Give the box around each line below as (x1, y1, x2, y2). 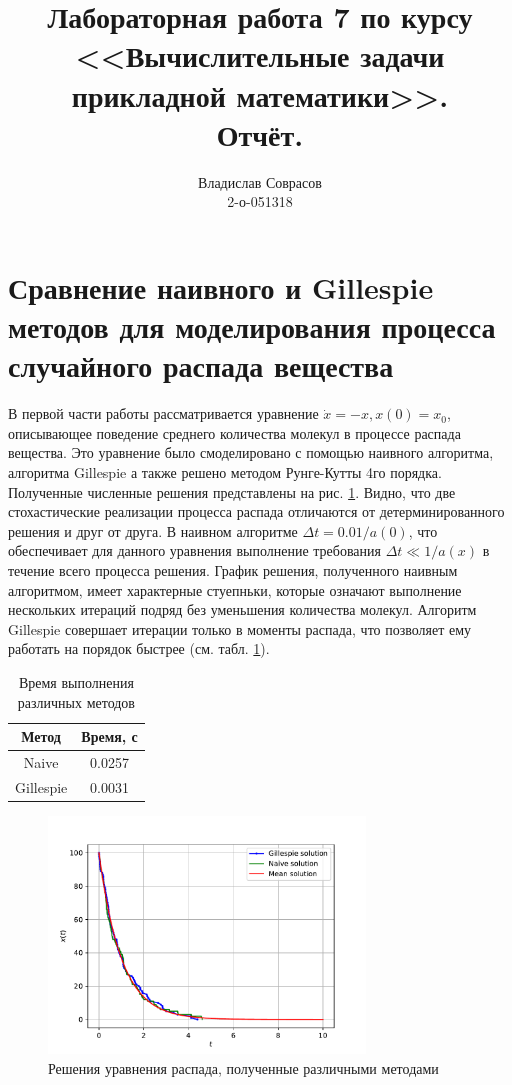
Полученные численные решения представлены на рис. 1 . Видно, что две (8, 481, 456, 502)
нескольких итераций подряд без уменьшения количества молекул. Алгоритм (8, 599, 477, 620)
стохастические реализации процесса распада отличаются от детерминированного (8, 501, 505, 522)
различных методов (17, 691, 135, 712)
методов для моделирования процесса (8, 306, 496, 347)
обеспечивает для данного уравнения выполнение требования (8, 540, 382, 561)
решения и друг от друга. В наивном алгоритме (8, 520, 298, 541)
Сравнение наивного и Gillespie (8, 266, 434, 307)
